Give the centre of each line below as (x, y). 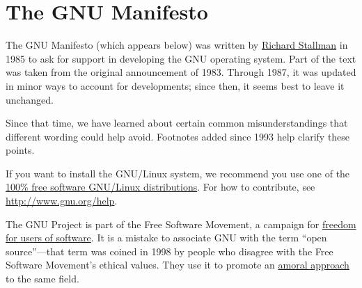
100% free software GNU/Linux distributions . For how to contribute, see (160, 187)
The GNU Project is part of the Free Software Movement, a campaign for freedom (181, 224)
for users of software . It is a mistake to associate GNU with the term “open (166, 238)
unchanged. (30, 99)
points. (20, 150)
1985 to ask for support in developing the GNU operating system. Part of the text (181, 58)
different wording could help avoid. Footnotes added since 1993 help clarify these (178, 136)
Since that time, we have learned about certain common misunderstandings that (177, 123)
